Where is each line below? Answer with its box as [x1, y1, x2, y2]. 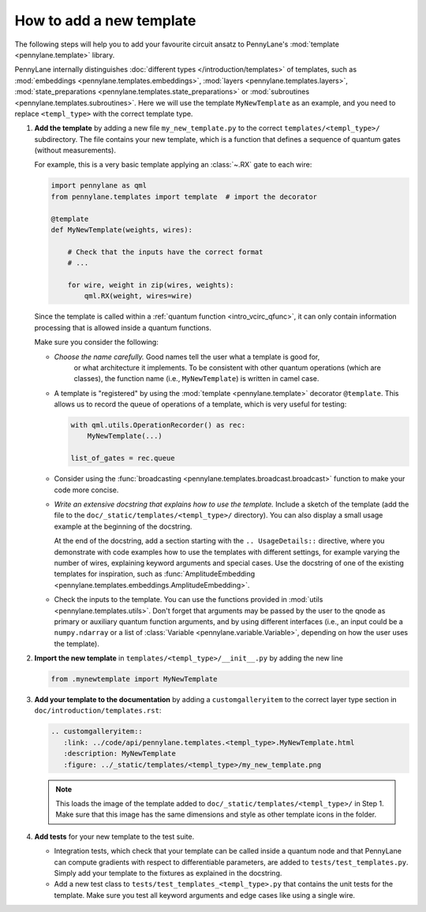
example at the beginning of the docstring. [54, 521, 192, 531]
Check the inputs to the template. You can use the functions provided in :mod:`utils [54, 595, 323, 604]
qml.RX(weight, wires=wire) [84, 292, 193, 301]
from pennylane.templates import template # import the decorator [50, 192, 318, 201]
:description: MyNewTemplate [63, 749, 177, 758]
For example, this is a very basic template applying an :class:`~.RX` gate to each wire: [34, 160, 312, 170]
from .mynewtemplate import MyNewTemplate [50, 675, 218, 684]
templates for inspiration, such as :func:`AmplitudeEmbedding [54, 569, 256, 579]
